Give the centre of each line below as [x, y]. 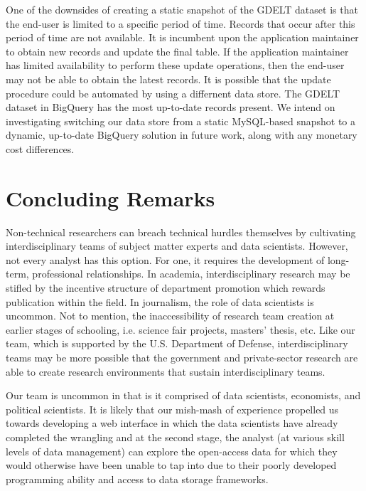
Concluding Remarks [111, 197]
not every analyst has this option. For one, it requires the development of [165, 259]
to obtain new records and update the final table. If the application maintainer [177, 51]
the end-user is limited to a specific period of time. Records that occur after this [181, 23]
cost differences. [40, 148]
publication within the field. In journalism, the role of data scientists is [160, 301]
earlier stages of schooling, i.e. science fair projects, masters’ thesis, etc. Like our [181, 329]
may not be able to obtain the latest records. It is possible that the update [168, 79]
